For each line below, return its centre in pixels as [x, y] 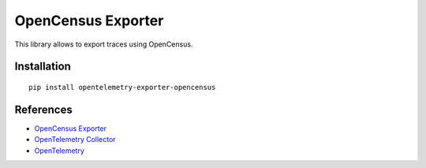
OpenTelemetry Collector [75, 140]
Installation [43, 67]
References [43, 109]
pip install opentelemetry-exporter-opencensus [122, 87]
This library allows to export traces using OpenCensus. [104, 44]
